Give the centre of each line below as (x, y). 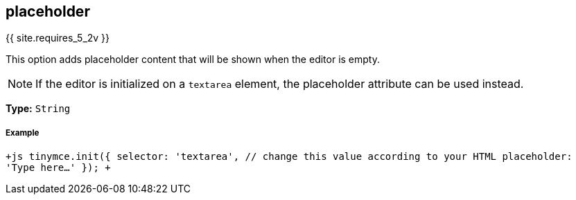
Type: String (38, 109)
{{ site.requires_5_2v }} (58, 38)
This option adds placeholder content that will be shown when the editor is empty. (193, 60)
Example (23, 133)
